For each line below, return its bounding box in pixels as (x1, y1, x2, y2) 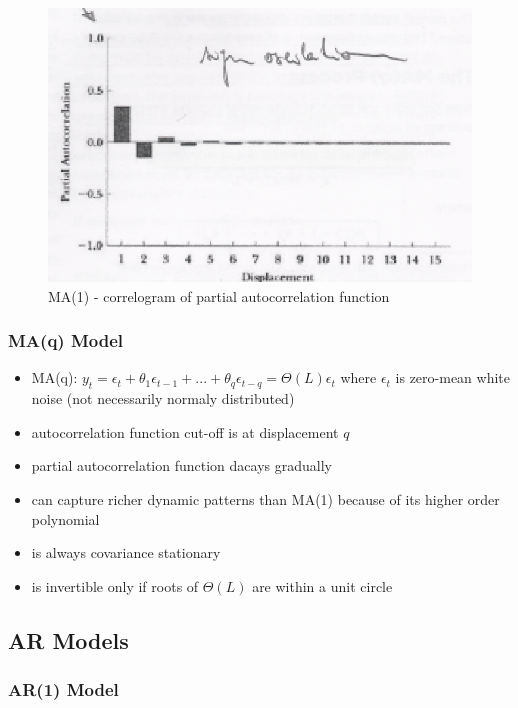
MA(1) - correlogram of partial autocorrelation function (48, 285, 390, 306)
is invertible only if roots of (31, 575, 199, 596)
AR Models (8, 624, 129, 655)
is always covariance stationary (31, 542, 221, 563)
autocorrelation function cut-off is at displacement (31, 421, 339, 442)
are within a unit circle (252, 575, 393, 596)
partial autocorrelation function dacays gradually (31, 455, 332, 476)
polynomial (31, 508, 100, 529)
